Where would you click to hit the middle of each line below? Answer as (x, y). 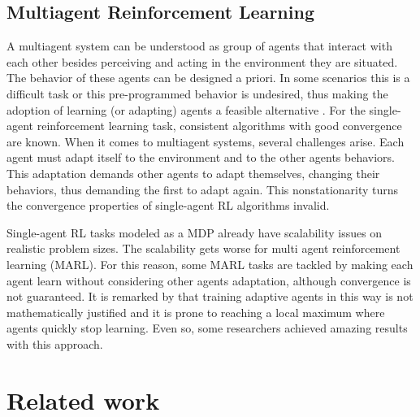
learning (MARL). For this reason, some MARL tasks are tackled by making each (210, 264)
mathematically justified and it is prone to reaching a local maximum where (196, 312)
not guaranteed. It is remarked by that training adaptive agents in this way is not (210, 296)
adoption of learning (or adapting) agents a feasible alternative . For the (186, 109)
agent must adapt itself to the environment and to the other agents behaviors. (201, 157)
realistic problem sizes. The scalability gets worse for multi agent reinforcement (204, 248)
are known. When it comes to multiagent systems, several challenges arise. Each (206, 141)
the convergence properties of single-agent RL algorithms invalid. (168, 205)
